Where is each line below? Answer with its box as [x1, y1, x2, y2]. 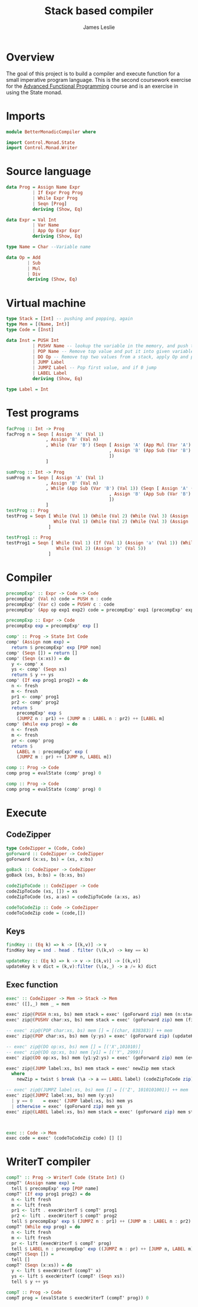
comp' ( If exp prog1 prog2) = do [6, 678, 88, 684]
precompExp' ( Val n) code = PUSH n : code [6, 596, 112, 602]
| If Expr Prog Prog [32, 190, 83, 196]
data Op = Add [6, 255, 41, 260]
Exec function [6, 980, 58, 990]
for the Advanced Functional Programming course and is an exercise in [6, 82, 179, 90]
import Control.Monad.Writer [6, 145, 78, 151]
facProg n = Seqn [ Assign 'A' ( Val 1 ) [6, 431, 104, 437]
